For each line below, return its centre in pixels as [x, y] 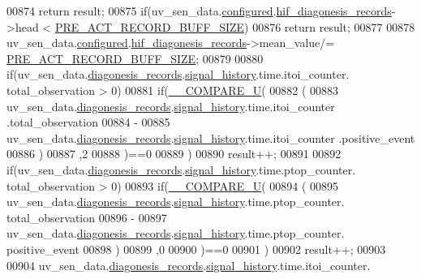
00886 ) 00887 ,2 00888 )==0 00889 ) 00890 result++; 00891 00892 [174, 154]
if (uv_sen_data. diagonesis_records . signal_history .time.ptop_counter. [181, 169]
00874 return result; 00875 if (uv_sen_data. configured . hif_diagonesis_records [199, 11]
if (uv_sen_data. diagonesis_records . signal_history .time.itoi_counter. [178, 74]
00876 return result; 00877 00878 [334, 26]
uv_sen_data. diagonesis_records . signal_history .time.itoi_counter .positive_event [211, 137]
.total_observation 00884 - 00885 [88, 122]
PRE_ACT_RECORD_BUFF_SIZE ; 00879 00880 [135, 58]
